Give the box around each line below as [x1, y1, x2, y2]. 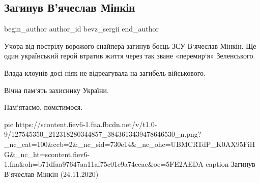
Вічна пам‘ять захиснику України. [4, 84, 109, 95]
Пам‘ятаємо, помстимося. [4, 102, 83, 112]
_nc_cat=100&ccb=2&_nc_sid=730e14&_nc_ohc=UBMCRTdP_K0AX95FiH [4, 138, 255, 149]
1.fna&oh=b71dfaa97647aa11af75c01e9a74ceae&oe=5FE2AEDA [4, 159, 204, 169]
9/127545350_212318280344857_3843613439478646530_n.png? [4, 129, 201, 139]
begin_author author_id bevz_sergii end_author [4, 23, 159, 34]
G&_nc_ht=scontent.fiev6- [4, 148, 90, 159]
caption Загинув [206, 159, 255, 169]
